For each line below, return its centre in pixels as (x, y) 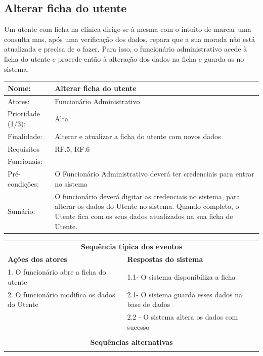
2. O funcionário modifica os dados (61, 294)
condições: (23, 183)
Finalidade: (25, 136)
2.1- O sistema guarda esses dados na (185, 294)
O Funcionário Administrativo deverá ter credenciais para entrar (155, 174)
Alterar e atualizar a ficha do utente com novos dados (138, 136)
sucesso (138, 326)
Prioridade (24, 114)
